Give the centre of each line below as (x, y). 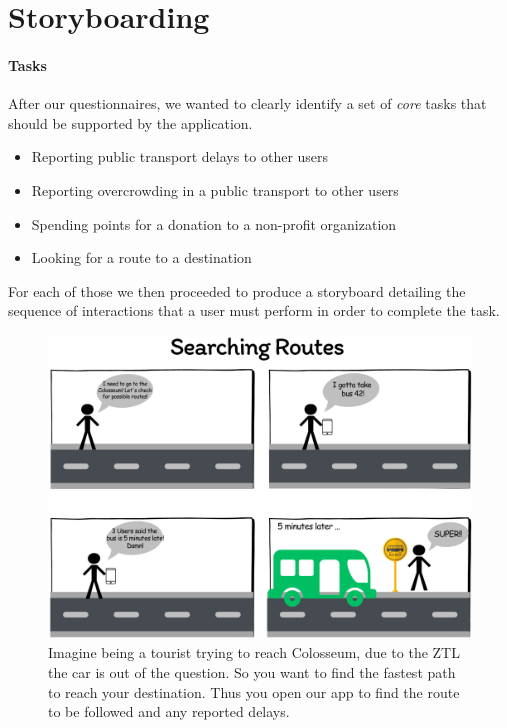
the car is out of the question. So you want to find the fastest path (252, 672)
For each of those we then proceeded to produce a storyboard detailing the (237, 290)
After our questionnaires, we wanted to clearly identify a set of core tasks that (247, 103)
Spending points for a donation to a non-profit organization (214, 223)
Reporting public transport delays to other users (180, 156)
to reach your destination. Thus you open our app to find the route (254, 691)
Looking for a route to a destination (141, 257)
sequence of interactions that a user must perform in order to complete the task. (254, 310)
